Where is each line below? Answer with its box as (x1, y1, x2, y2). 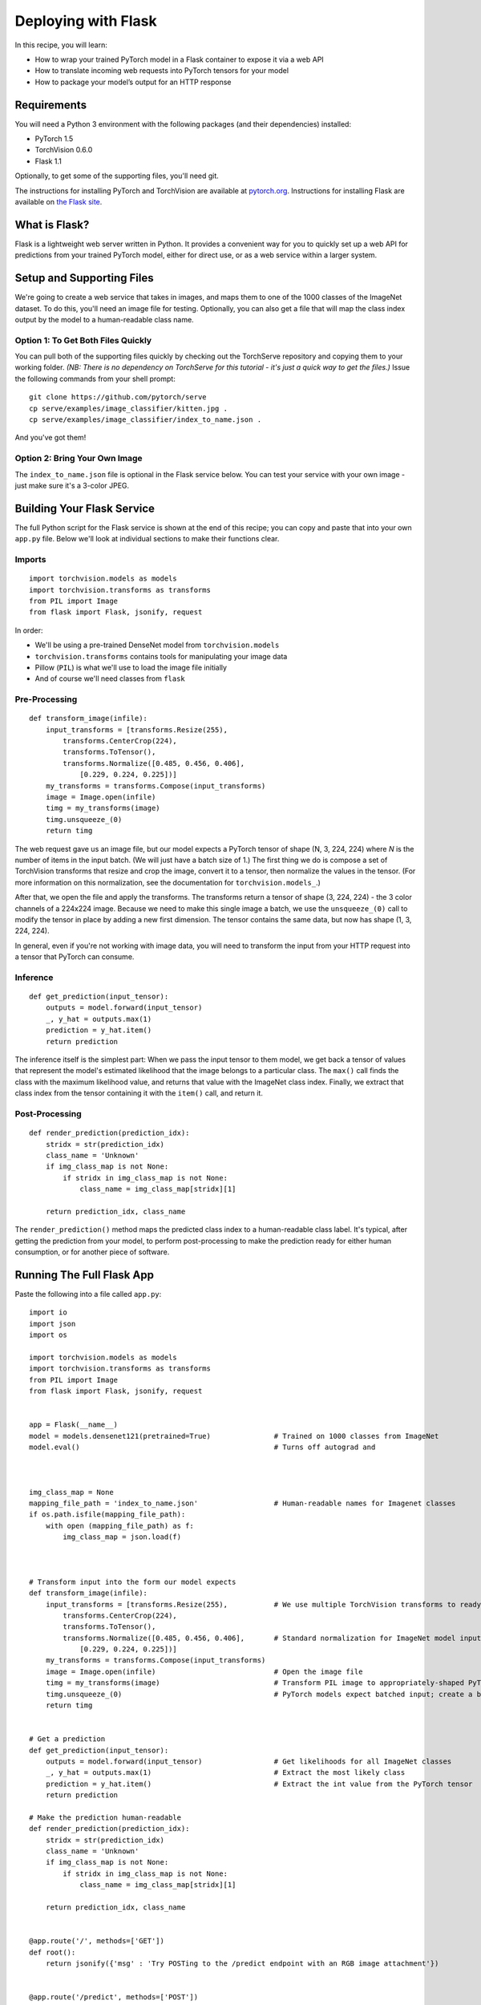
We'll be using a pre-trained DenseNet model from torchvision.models (34, 640, 280, 650)
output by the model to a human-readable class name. (14, 314, 194, 324)
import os (29, 1331, 67, 1339)
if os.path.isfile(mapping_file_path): (29, 1510, 186, 1519)
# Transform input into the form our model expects (29, 1577, 236, 1586)
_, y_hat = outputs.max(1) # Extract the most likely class (45, 1768, 406, 1777)
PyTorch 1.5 (34, 134, 74, 144)
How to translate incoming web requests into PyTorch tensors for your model (34, 66, 289, 75)
